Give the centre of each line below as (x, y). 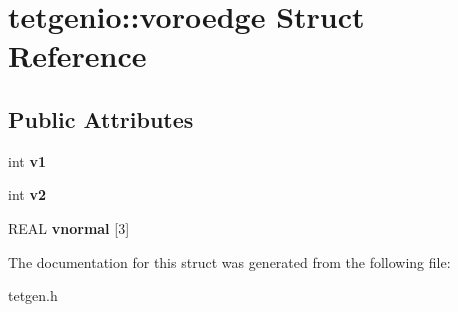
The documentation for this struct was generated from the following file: (229, 261)
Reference (77, 55)
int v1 (27, 160)
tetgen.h (33, 295)
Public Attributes (101, 118)
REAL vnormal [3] (69, 227)
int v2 (27, 194)
